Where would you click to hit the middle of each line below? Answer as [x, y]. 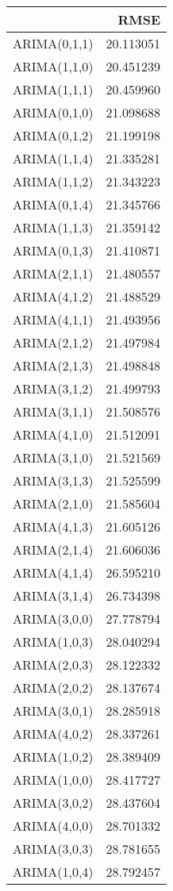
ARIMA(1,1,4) [53, 158]
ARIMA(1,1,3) [53, 227]
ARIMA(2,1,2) [53, 342]
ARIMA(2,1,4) [53, 549]
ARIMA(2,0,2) [53, 687]
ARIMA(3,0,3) [53, 849]
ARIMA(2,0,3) [53, 664]
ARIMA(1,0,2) [53, 757]
